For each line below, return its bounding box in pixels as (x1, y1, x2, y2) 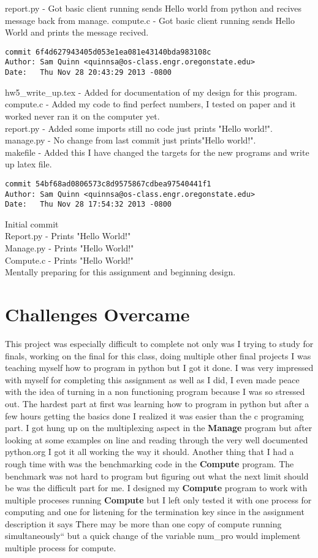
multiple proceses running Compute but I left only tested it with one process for (5, 493, 312, 506)
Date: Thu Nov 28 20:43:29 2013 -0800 (5, 68, 172, 77)
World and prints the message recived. (5, 26, 149, 39)
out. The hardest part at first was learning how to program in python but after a (5, 397, 309, 410)
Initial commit (5, 217, 59, 230)
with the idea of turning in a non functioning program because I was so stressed (5, 385, 305, 398)
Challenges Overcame (5, 302, 190, 327)
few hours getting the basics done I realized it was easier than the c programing (5, 409, 304, 422)
